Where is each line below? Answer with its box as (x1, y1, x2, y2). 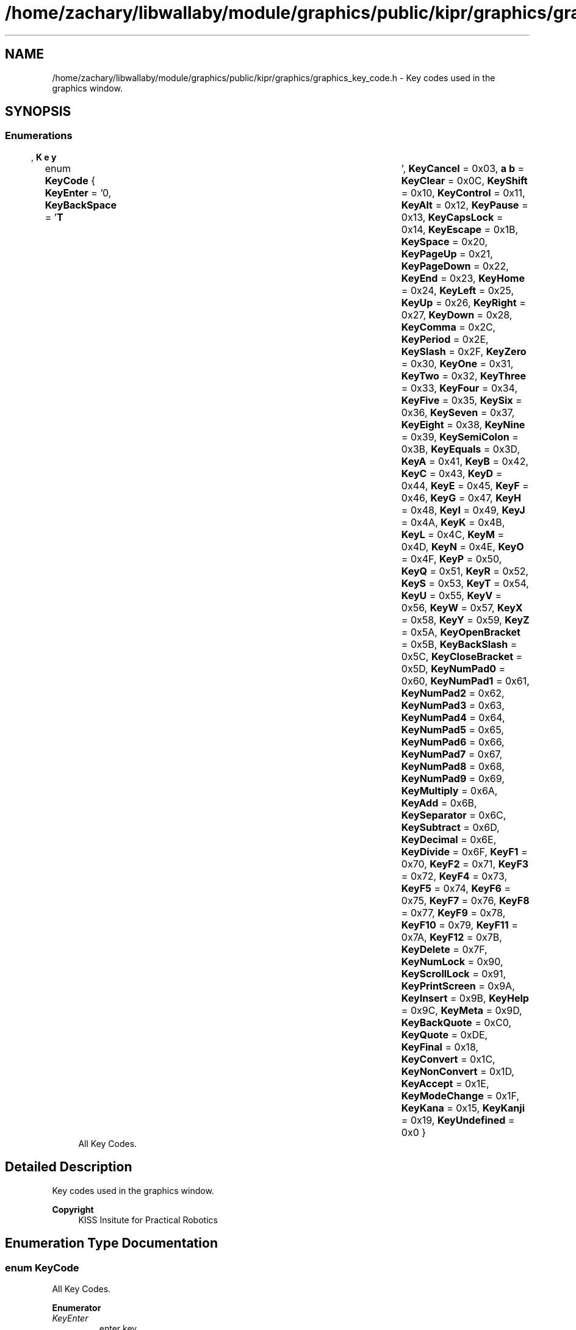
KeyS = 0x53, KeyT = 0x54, (401, 577, 529, 589)
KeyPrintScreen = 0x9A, (401, 979, 515, 992)
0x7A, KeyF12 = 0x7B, (401, 930, 502, 943)
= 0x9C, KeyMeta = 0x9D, (401, 1004, 522, 1016)
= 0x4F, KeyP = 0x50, (401, 552, 502, 565)
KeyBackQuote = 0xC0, (401, 1016, 512, 1029)
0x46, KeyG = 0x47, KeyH (401, 491, 521, 504)
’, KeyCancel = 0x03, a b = (401, 162, 525, 174)
